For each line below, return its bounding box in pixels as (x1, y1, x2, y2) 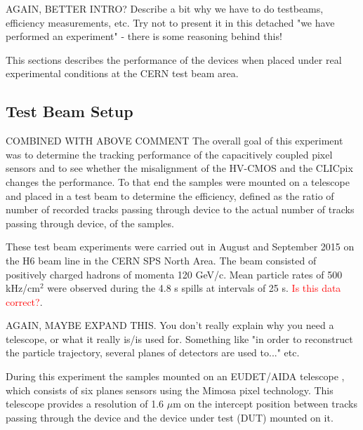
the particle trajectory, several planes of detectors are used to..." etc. (6, 345, 300, 360)
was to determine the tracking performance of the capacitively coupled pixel (6, 147, 333, 161)
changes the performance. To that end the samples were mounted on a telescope (6, 174, 350, 189)
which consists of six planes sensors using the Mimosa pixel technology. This (6, 382, 334, 397)
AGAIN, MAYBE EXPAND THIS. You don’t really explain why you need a (6, 318, 334, 332)
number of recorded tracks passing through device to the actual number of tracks (6, 202, 355, 217)
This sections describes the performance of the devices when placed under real (6, 52, 342, 67)
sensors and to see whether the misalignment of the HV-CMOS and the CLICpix (6, 161, 353, 175)
